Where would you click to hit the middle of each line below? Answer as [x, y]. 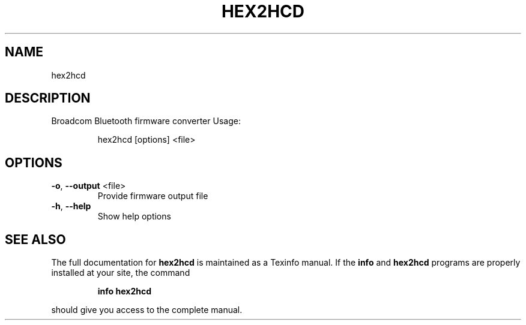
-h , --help [71, 206]
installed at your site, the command [121, 273]
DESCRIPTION [48, 98]
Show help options [134, 216]
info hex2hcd [124, 291]
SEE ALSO [35, 239]
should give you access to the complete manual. [147, 310]
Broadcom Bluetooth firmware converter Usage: [146, 121]
